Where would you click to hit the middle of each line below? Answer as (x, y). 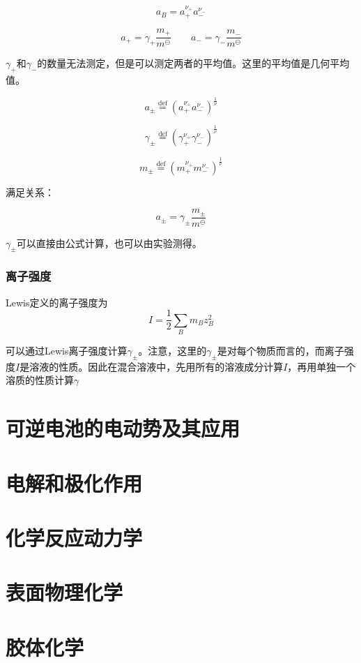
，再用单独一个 (322, 366)
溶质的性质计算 (40, 380)
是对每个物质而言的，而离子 (281, 351)
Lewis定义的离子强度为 (57, 302)
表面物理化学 (64, 592)
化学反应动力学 (74, 537)
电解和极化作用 (74, 483)
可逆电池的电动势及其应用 (123, 428)
